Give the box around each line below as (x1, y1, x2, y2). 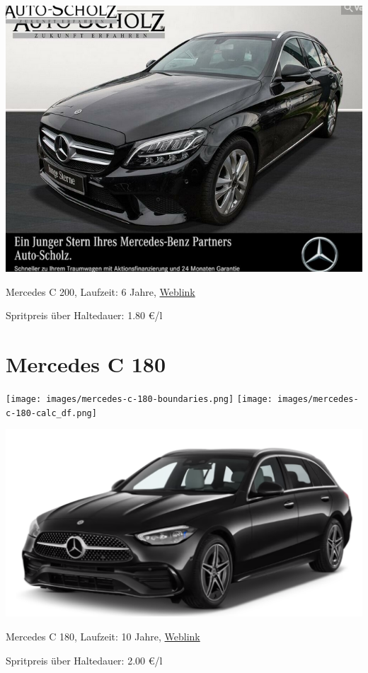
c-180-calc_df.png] (6, 408, 97, 418)
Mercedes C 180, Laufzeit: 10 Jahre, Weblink (6, 629, 200, 644)
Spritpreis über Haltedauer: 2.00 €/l (6, 652, 163, 667)
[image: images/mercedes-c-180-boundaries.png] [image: (6, 393, 272, 404)
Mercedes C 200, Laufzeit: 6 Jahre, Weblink (6, 284, 195, 299)
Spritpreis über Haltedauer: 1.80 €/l (6, 308, 163, 323)
